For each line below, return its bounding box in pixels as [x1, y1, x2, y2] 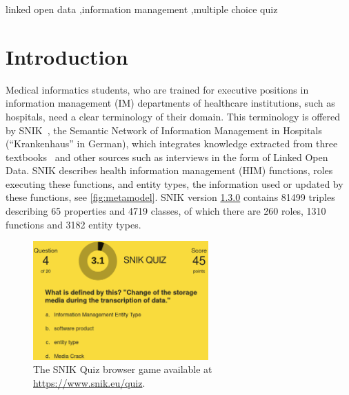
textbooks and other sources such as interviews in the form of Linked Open [6, 149, 328, 164]
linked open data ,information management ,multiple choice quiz [6, 2, 278, 16]
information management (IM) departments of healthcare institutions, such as [6, 96, 335, 110]
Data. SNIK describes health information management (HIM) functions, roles [6, 163, 333, 178]
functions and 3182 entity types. [6, 217, 141, 231]
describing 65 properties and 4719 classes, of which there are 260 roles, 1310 [6, 204, 326, 218]
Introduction [6, 42, 128, 70]
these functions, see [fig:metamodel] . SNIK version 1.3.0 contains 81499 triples [6, 190, 335, 204]
